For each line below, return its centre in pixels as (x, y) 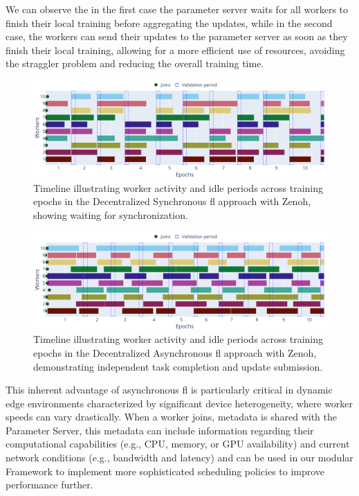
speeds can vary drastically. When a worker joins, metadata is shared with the (171, 417)
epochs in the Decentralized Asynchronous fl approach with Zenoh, (175, 352)
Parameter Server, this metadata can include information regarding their (160, 430)
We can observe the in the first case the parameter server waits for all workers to (177, 9)
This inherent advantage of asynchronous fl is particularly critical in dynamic (169, 390)
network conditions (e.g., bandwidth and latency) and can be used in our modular (179, 458)
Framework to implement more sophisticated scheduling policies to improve (165, 471)
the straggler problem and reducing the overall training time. (135, 63)
